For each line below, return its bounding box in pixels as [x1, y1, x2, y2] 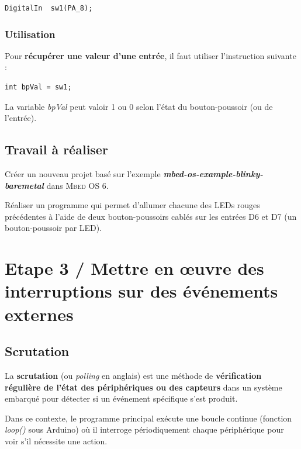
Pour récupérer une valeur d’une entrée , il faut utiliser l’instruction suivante [5, 49, 296, 61]
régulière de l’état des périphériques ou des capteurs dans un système [5, 381, 282, 393]
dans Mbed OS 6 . [46, 179, 109, 191]
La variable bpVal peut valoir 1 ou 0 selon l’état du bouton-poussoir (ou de [5, 100, 273, 112]
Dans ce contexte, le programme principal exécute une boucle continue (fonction [5, 412, 292, 424]
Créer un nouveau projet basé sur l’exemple [5, 167, 161, 179]
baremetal [5, 179, 44, 191]
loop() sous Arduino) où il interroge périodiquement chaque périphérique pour [5, 423, 284, 436]
